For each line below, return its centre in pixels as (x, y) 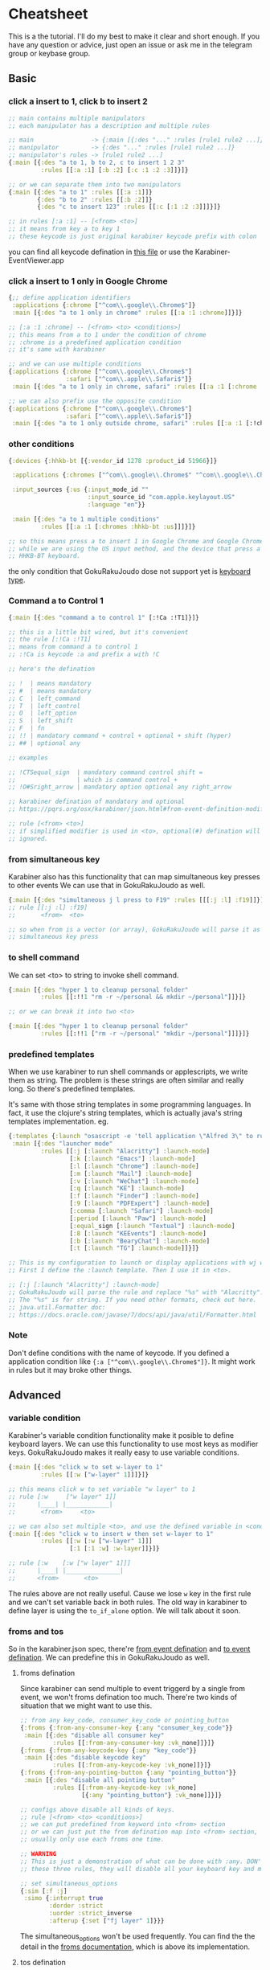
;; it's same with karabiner (57, 350)
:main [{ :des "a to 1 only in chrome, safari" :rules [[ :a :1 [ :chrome (134, 387)
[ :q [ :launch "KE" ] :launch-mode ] (127, 1189)
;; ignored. (28, 838)
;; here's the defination (51, 669)
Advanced (35, 1395)
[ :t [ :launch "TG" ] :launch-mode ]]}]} (134, 1248)
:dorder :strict (76, 1906)
